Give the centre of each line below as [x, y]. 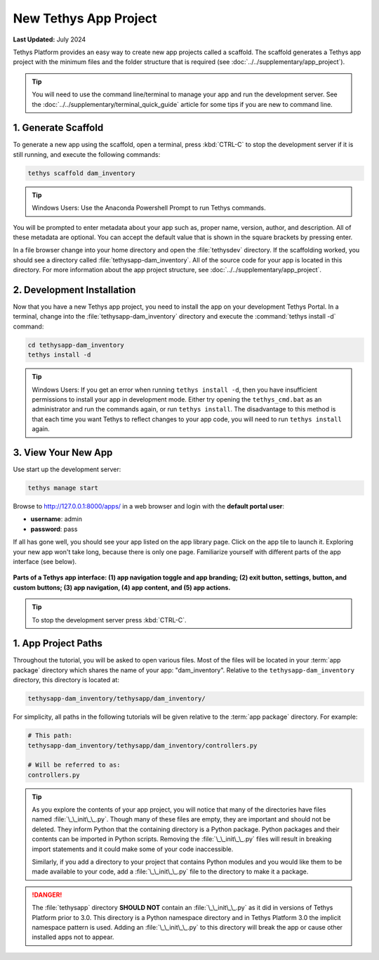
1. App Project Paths [58, 644]
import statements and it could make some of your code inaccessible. [133, 849]
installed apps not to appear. [73, 937]
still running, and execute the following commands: [87, 154]
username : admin [56, 519]
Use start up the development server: [67, 469]
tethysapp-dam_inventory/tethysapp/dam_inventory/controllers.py [142, 745]
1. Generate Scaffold [58, 128]
